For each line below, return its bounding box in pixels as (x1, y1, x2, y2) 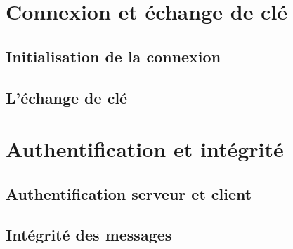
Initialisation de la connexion (6, 45, 221, 67)
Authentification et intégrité (6, 135, 284, 163)
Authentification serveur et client (6, 182, 252, 204)
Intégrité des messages (6, 224, 172, 245)
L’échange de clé (6, 86, 128, 108)
